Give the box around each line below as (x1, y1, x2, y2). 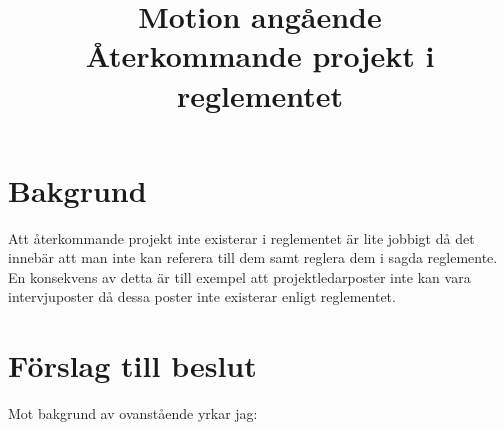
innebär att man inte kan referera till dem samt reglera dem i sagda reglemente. (8, 247, 498, 268)
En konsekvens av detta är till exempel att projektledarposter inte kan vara (8, 266, 471, 287)
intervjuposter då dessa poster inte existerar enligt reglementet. (8, 286, 396, 307)
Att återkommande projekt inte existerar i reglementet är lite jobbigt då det (8, 227, 475, 248)
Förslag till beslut (8, 345, 257, 386)
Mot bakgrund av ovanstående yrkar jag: (8, 403, 258, 424)
